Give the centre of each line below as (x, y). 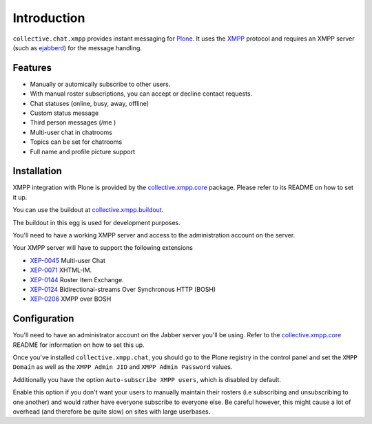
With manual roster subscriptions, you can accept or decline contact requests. (141, 94)
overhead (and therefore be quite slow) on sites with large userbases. (112, 412)
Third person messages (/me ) (73, 123)
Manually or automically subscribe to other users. (100, 84)
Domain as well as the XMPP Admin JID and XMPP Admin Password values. (123, 367)
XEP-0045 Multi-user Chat (68, 260)
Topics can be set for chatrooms (76, 142)
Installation (37, 171)
